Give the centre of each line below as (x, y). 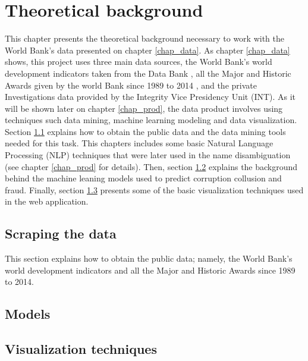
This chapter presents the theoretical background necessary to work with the (144, 38)
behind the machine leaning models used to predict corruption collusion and (143, 178)
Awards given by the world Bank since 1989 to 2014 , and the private (131, 85)
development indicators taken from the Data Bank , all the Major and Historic (148, 73)
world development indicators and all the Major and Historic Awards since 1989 (150, 270)
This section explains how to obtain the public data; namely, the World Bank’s (149, 258)
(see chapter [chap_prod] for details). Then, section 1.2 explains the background (151, 166)
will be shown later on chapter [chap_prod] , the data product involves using (144, 108)
